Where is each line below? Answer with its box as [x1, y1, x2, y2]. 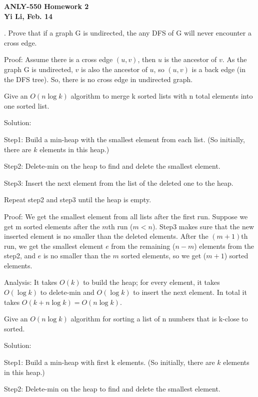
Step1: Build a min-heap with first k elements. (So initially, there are [4, 357, 215, 367]
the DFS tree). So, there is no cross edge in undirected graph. [4, 74, 193, 84]
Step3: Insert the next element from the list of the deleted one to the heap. [4, 177, 233, 188]
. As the [222, 54, 247, 65]
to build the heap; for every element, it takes [83, 277, 220, 287]
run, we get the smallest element [4, 240, 103, 251]
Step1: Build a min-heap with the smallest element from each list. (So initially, [4, 134, 245, 144]
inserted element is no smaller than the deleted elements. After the [4, 231, 208, 241]
